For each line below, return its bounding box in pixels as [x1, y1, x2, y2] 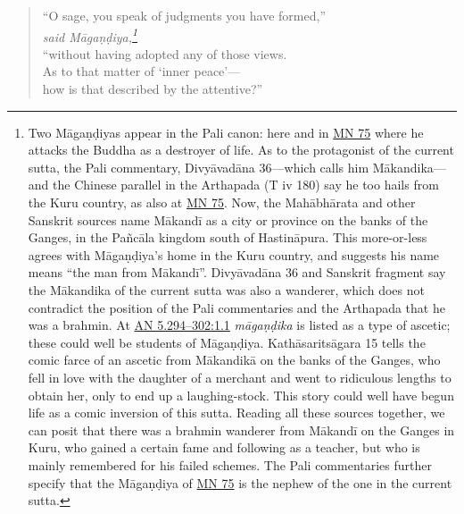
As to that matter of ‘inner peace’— [42, 62, 241, 80]
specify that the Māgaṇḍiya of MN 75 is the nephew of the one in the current [28, 473, 452, 492]
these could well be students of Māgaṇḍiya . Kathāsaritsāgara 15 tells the [28, 333, 426, 351]
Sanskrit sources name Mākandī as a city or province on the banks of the [28, 210, 428, 229]
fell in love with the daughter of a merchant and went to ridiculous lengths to [28, 367, 452, 386]
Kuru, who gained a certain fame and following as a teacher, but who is [28, 438, 420, 457]
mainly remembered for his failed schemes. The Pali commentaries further [28, 455, 432, 474]
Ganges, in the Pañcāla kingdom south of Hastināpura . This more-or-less [28, 228, 427, 247]
